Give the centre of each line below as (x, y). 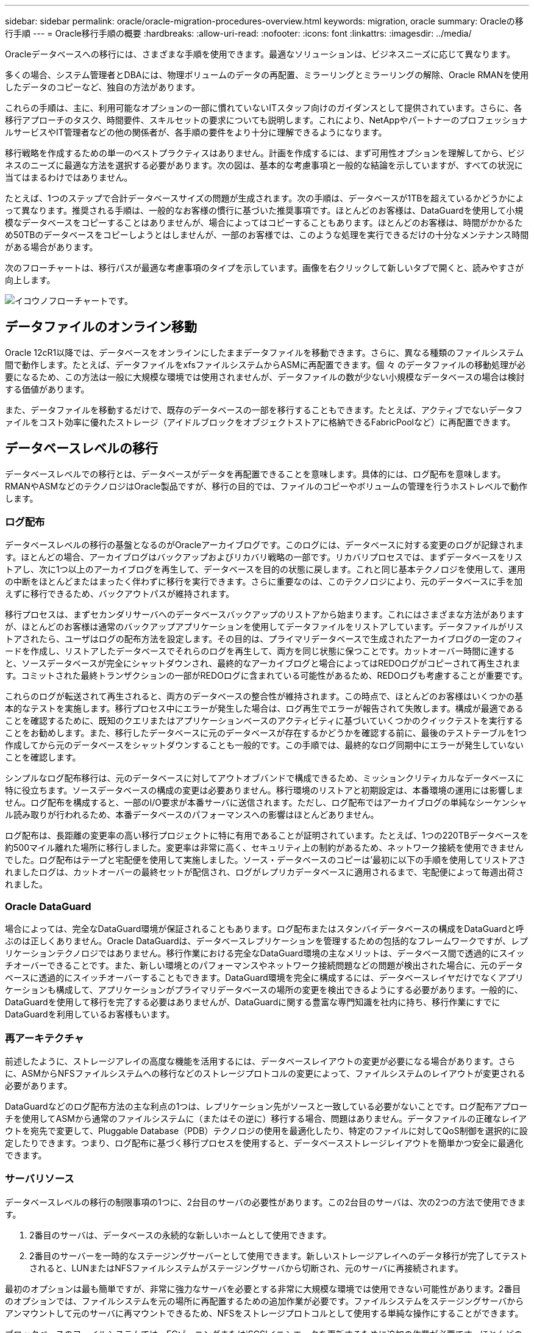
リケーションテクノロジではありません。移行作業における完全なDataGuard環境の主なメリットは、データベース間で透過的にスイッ (265, 953)
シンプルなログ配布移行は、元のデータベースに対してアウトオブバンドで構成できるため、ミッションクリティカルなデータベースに (265, 778)
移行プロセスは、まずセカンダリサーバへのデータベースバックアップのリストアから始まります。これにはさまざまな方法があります (265, 615)
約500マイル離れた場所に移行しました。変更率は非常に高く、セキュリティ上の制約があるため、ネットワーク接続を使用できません (264, 848)
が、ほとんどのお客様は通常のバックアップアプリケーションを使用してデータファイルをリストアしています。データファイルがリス (264, 627)
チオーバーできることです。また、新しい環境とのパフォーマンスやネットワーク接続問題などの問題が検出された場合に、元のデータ (264, 966)
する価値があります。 (47, 389)
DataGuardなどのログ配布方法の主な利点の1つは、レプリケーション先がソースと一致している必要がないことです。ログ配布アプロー (266, 1106)
